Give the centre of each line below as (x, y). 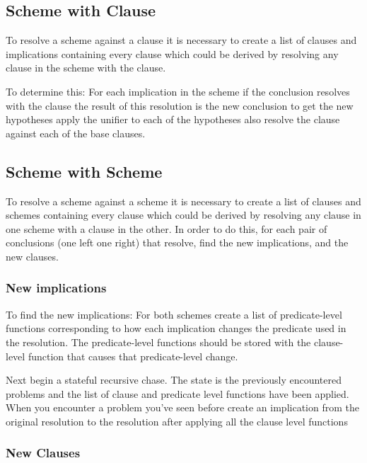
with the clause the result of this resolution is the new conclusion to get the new (180, 105)
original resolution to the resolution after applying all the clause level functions (177, 421)
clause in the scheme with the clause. (86, 68)
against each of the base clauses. (76, 133)
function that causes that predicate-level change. (133, 356)
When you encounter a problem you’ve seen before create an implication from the (182, 407)
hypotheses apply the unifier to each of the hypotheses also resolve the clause (173, 119)
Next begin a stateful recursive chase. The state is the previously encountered (174, 380)
